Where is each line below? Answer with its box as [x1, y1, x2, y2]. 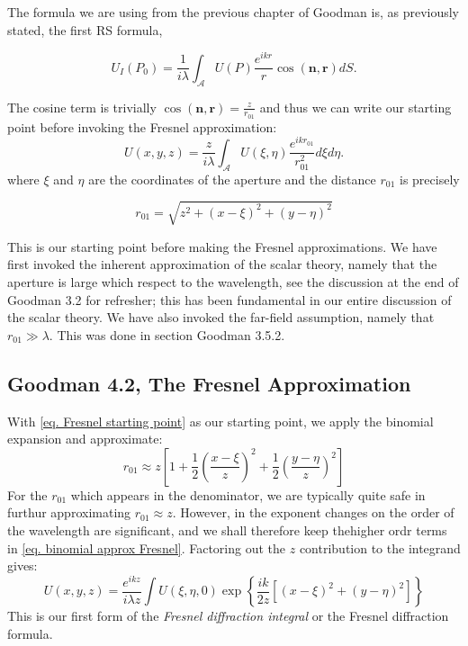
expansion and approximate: [7, 429, 163, 448]
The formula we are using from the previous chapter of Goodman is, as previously [7, 3, 459, 21]
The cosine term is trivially [7, 97, 157, 116]
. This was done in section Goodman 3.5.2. [49, 325, 285, 344]
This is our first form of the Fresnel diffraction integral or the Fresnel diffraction [7, 606, 449, 625]
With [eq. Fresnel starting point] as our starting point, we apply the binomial [7, 411, 434, 430]
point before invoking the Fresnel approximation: [7, 117, 277, 136]
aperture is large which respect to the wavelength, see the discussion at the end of [7, 273, 459, 292]
